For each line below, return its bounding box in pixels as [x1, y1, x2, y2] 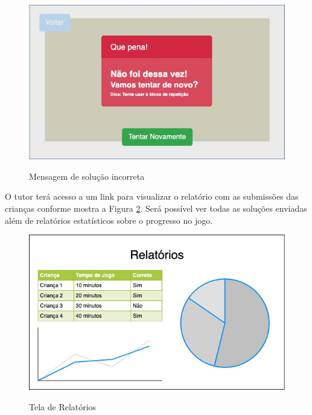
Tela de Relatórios [29, 400, 97, 413]
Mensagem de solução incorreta [29, 169, 145, 182]
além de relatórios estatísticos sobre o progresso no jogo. [5, 214, 213, 226]
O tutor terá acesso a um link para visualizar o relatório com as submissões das [5, 190, 299, 203]
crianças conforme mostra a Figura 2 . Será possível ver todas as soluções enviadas [5, 201, 307, 214]
